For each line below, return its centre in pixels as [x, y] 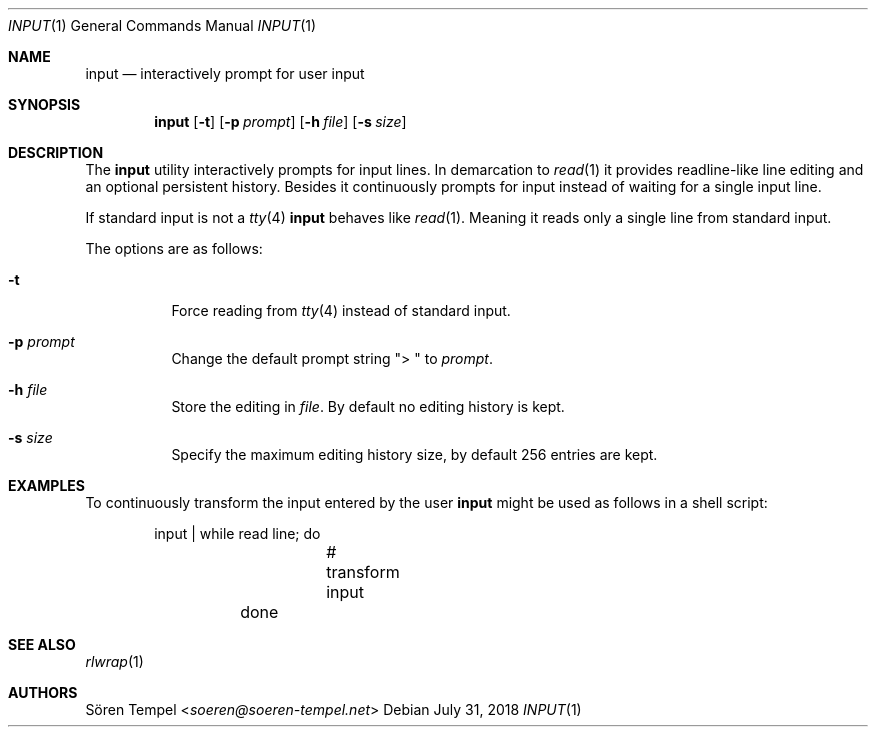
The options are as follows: [174, 248]
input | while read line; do [237, 533]
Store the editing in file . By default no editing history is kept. [368, 406]
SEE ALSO [42, 644]
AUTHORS [43, 692]
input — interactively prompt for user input [225, 73]
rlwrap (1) [114, 661]
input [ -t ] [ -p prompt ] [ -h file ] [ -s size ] [280, 121]
